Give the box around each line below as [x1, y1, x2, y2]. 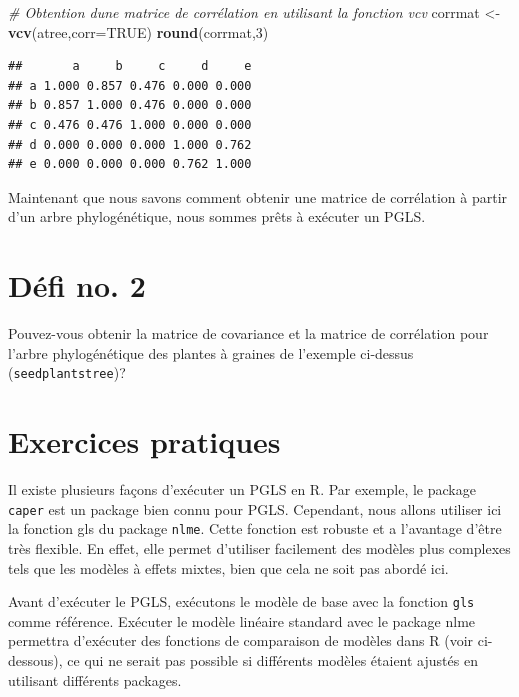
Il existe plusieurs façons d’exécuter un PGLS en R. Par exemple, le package [8, 479, 476, 500]
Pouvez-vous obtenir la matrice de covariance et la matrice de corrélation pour [8, 323, 489, 344]
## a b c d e [8, 59, 252, 74]
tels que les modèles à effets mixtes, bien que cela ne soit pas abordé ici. [8, 557, 449, 578]
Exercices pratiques [8, 421, 281, 462]
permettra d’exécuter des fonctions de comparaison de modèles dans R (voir [8, 630, 474, 651]
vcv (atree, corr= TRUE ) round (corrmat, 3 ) [8, 21, 269, 42]
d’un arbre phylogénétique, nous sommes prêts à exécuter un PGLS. [8, 206, 426, 227]
